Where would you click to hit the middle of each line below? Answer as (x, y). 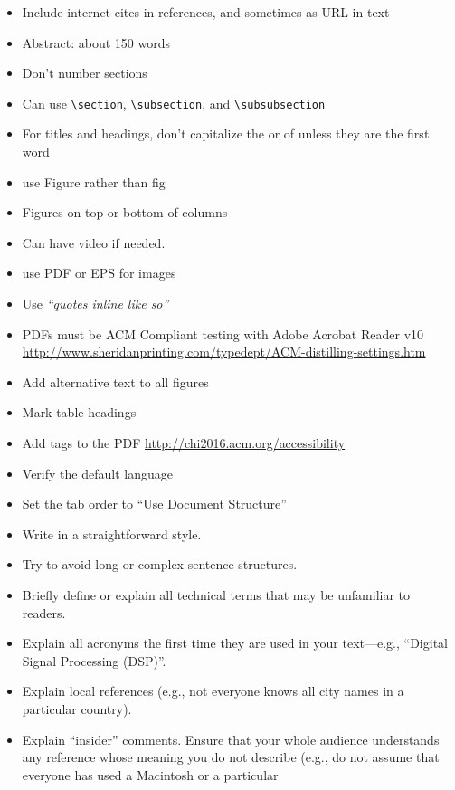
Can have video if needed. (94, 242)
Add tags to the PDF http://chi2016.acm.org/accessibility (184, 442)
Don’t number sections (85, 73)
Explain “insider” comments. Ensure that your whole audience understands (231, 739)
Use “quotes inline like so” (95, 303)
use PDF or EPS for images (99, 273)
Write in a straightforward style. (112, 533)
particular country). (77, 708)
